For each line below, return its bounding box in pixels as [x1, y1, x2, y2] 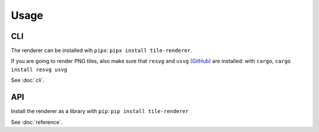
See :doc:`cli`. [11, 77, 45, 84]
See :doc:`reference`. [11, 118, 63, 126]
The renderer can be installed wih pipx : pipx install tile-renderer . [11, 47, 192, 54]
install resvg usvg [11, 66, 67, 73]
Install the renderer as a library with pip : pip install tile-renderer [11, 108, 189, 115]
